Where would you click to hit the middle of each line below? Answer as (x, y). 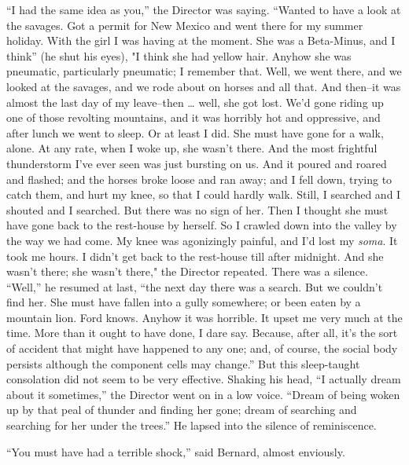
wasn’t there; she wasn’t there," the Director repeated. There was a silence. (187, 271)
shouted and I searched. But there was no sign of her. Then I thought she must (197, 209)
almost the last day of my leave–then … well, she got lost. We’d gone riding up (195, 102)
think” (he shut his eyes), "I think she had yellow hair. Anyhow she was (179, 55)
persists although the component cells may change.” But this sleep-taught (183, 363)
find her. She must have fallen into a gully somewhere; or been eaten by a (184, 302)
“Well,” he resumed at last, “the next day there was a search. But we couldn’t (195, 286)
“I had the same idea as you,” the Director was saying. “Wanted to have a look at (204, 9)
